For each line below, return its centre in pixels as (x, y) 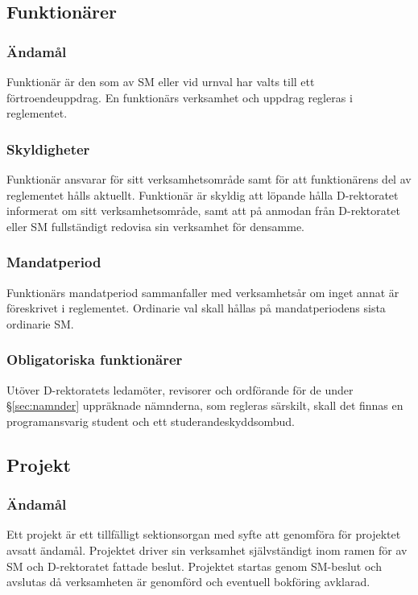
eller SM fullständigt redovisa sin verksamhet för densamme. (155, 226)
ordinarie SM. (40, 323)
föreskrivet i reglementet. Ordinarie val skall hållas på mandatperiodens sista (196, 308)
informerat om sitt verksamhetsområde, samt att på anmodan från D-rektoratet (203, 211)
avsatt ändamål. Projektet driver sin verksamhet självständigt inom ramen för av (207, 550)
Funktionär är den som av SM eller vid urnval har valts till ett (161, 81)
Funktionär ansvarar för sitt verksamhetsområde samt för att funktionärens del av (209, 179)
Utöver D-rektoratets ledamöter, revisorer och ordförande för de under (180, 389)
